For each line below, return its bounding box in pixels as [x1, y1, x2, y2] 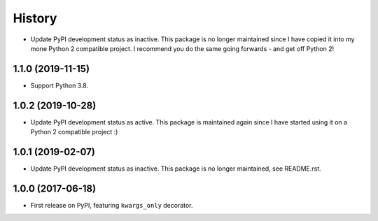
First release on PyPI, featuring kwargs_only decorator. [30, 201, 193, 209]
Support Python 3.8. [30, 81, 89, 90]
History [13, 10, 57, 26]
